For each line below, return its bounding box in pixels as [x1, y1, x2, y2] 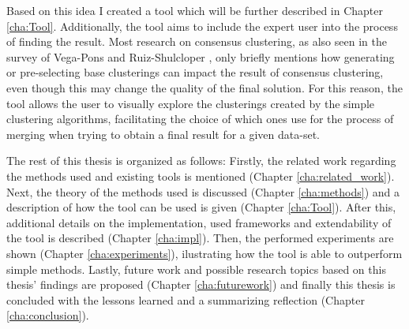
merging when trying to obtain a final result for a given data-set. [6, 125, 320, 142]
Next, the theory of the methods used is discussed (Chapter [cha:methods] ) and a [6, 183, 400, 200]
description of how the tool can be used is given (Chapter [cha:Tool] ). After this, [6, 199, 396, 215]
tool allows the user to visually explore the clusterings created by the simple [6, 95, 375, 111]
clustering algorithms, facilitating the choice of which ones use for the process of [6, 110, 394, 127]
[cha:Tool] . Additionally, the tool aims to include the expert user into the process [6, 17, 398, 34]
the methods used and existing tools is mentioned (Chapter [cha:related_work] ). [6, 167, 395, 184]
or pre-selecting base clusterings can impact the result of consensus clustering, [6, 64, 384, 80]
